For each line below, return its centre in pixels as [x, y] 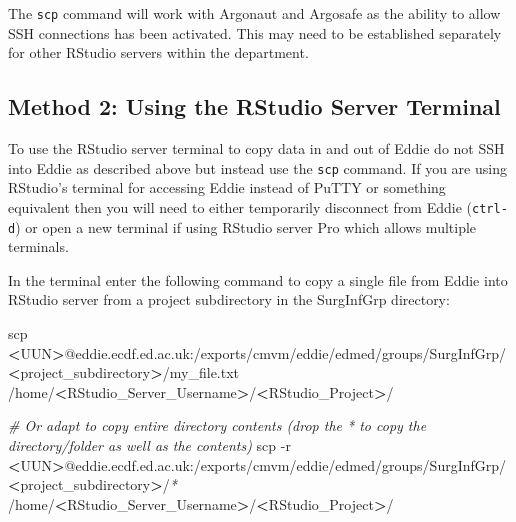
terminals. [38, 246]
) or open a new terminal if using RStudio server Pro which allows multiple [246, 226]
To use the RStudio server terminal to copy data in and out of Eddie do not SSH [256, 148]
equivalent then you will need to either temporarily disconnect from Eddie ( [240, 206]
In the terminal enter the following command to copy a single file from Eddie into [258, 279]
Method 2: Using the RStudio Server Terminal [254, 106]
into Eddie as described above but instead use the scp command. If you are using [257, 167]
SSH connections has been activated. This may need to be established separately [255, 32]
